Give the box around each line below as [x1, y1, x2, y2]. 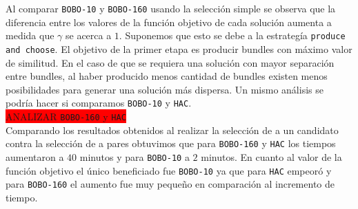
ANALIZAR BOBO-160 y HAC [6, 109, 126, 123]
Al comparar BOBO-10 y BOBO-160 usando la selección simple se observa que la [6, 1, 336, 15]
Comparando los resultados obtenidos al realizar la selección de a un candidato [6, 122, 339, 137]
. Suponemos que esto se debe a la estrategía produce [119, 28, 346, 43]
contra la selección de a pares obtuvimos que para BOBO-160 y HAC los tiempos [6, 136, 336, 151]
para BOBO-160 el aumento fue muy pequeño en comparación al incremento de [6, 177, 335, 191]
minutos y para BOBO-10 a [79, 149, 190, 164]
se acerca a [65, 28, 112, 43]
